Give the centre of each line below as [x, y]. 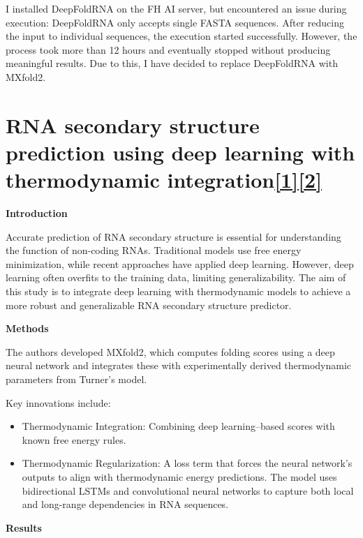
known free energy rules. [74, 439]
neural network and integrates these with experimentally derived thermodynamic [179, 365]
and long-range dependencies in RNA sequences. [125, 504]
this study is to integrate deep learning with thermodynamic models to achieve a [178, 291]
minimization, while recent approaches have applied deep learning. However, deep [180, 263]
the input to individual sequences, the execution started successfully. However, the [181, 36]
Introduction [37, 213]
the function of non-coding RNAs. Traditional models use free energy [154, 250]
